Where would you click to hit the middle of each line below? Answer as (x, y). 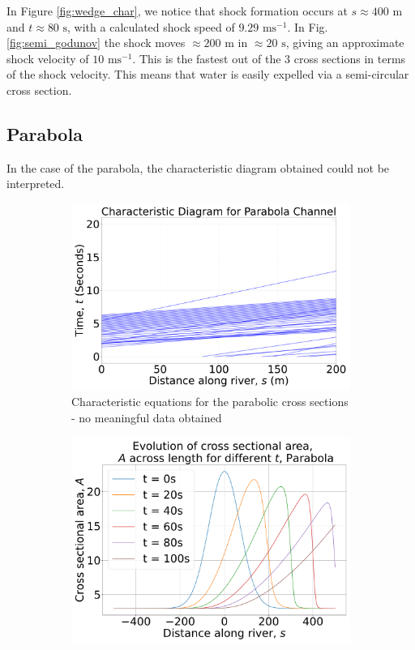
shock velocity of (48, 58)
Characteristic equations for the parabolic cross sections (210, 402)
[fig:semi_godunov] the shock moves (96, 43)
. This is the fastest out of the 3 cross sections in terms (269, 58)
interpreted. (36, 184)
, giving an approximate (345, 43)
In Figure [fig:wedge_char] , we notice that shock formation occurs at (177, 11)
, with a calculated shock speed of (151, 26)
